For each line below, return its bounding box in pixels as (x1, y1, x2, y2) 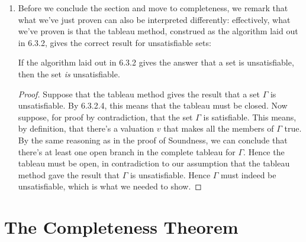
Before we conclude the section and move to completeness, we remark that (18, 2, 288, 14)
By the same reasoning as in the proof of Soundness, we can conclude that (18, 133, 288, 146)
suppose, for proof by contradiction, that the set (18, 110, 193, 123)
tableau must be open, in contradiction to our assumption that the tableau (18, 157, 290, 169)
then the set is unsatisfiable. (18, 67, 120, 80)
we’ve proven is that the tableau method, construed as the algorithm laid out (18, 25, 298, 37)
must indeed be (221, 168, 276, 181)
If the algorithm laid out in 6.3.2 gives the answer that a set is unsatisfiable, (18, 56, 294, 68)
